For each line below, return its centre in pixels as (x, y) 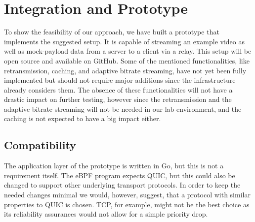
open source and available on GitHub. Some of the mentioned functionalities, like (127, 60)
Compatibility (40, 145)
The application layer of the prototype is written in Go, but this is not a (114, 166)
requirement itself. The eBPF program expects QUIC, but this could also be (120, 175)
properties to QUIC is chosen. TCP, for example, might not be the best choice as (127, 204)
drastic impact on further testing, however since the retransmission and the (118, 99)
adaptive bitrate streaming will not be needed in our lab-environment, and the (123, 109)
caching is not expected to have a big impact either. (83, 118)
